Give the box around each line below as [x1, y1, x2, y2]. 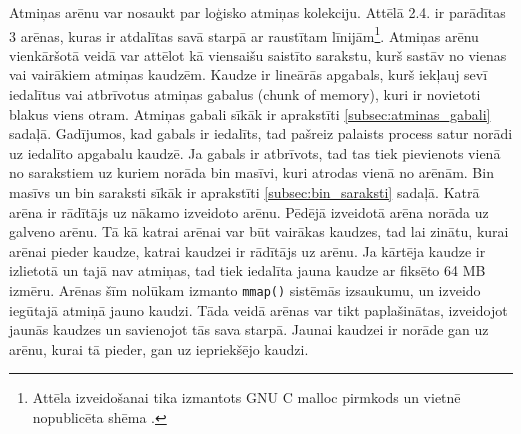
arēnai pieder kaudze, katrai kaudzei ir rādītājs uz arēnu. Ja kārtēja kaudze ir [9, 240, 486, 261]
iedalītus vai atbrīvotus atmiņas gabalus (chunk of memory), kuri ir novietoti [9, 84, 481, 105]
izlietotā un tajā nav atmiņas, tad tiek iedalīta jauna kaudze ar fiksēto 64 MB [9, 260, 486, 281]
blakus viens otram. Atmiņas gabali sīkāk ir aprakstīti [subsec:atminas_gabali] [9, 103, 491, 124]
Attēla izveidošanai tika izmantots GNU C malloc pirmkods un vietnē [32, 387, 461, 408]
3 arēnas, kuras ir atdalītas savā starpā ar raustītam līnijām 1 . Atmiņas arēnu [9, 22, 479, 46]
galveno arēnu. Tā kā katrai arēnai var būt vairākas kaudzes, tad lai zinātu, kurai [9, 221, 509, 242]
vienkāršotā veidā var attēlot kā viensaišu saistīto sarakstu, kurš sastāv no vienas [9, 44, 507, 65]
